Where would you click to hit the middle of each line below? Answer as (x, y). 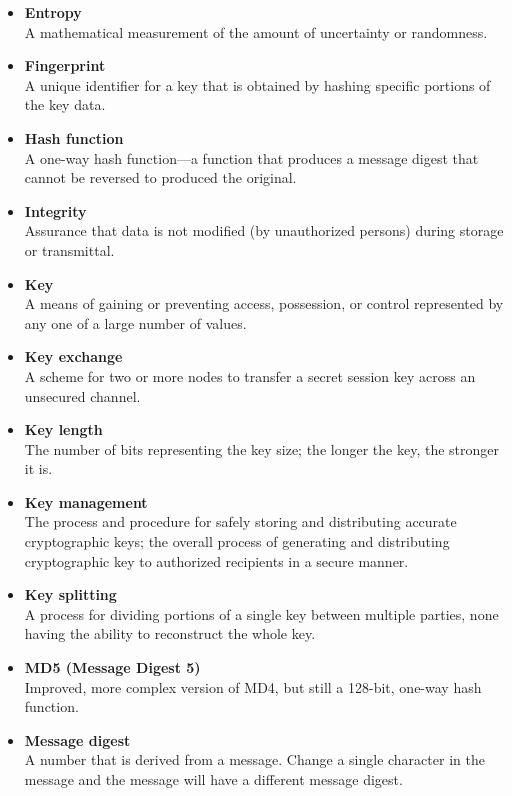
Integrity (55, 210)
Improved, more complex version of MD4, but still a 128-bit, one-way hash (253, 686)
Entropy (53, 12)
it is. (38, 468)
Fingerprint (65, 65)
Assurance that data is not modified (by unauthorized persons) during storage (264, 230)
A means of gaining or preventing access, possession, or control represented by (264, 303)
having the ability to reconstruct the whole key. (170, 633)
